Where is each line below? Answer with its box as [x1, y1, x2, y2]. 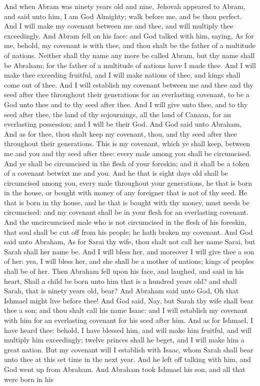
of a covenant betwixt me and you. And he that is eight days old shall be [4, 168, 228, 178]
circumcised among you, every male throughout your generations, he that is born [4, 177, 252, 188]
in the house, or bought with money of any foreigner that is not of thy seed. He [4, 187, 247, 198]
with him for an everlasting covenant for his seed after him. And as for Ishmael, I [4, 315, 253, 325]
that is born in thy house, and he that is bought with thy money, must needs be [4, 197, 249, 207]
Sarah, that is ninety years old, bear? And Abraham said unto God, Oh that [4, 285, 239, 296]
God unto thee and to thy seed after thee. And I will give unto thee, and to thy [4, 99, 248, 109]
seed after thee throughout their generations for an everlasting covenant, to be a [4, 89, 249, 100]
